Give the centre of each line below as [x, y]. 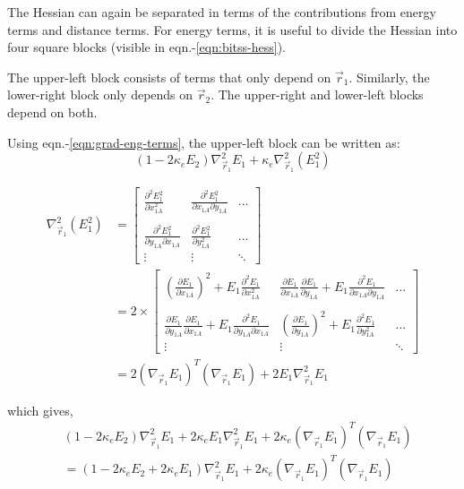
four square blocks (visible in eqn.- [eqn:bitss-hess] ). [146, 47]
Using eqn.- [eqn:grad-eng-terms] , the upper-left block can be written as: [204, 142]
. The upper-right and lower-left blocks [317, 94]
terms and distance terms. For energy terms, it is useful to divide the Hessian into [232, 29]
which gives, [40, 410]
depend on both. [52, 112]
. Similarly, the [389, 77]
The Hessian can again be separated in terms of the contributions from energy [222, 12]
